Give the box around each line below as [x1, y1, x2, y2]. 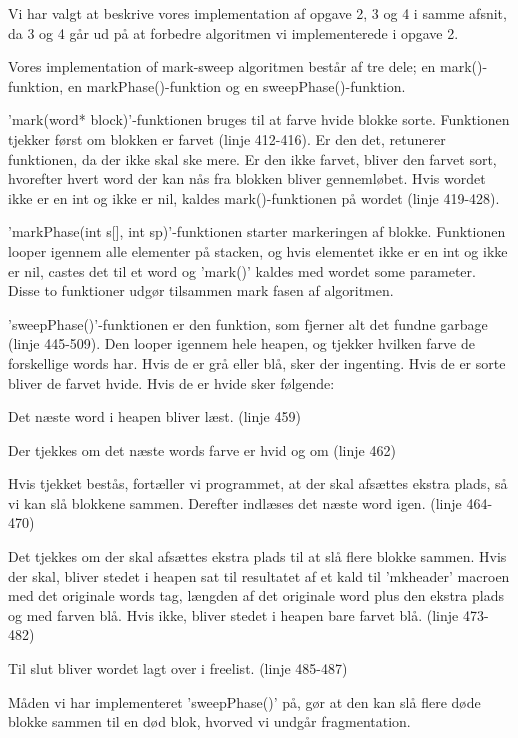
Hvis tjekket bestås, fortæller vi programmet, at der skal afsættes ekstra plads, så [8, 473, 508, 494]
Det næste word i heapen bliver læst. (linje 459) [8, 406, 301, 427]
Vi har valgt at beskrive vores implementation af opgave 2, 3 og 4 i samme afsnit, [8, 3, 507, 23]
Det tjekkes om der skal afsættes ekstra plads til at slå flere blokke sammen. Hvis [8, 546, 507, 567]
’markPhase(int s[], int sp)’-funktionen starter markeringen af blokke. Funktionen [8, 221, 506, 242]
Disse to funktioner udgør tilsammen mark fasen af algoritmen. [8, 280, 394, 301]
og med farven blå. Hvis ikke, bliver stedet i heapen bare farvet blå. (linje [8, 604, 459, 625]
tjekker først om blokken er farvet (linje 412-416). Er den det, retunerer [8, 128, 446, 149]
